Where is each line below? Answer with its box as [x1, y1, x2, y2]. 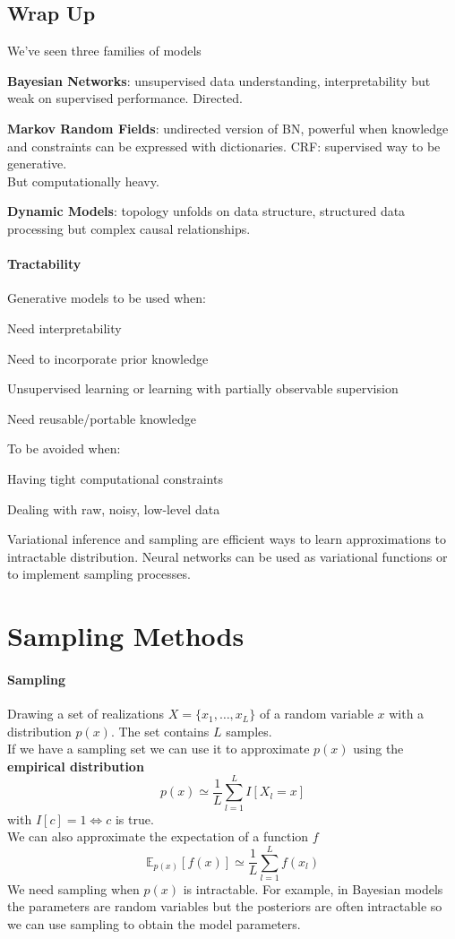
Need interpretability [7, 318, 122, 337]
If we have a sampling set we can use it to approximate [7, 739, 310, 758]
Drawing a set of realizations [7, 704, 165, 723]
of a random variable [259, 704, 373, 723]
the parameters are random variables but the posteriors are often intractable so [7, 897, 442, 916]
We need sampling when [7, 879, 140, 898]
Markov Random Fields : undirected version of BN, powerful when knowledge [7, 118, 449, 137]
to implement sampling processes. [7, 564, 191, 583]
